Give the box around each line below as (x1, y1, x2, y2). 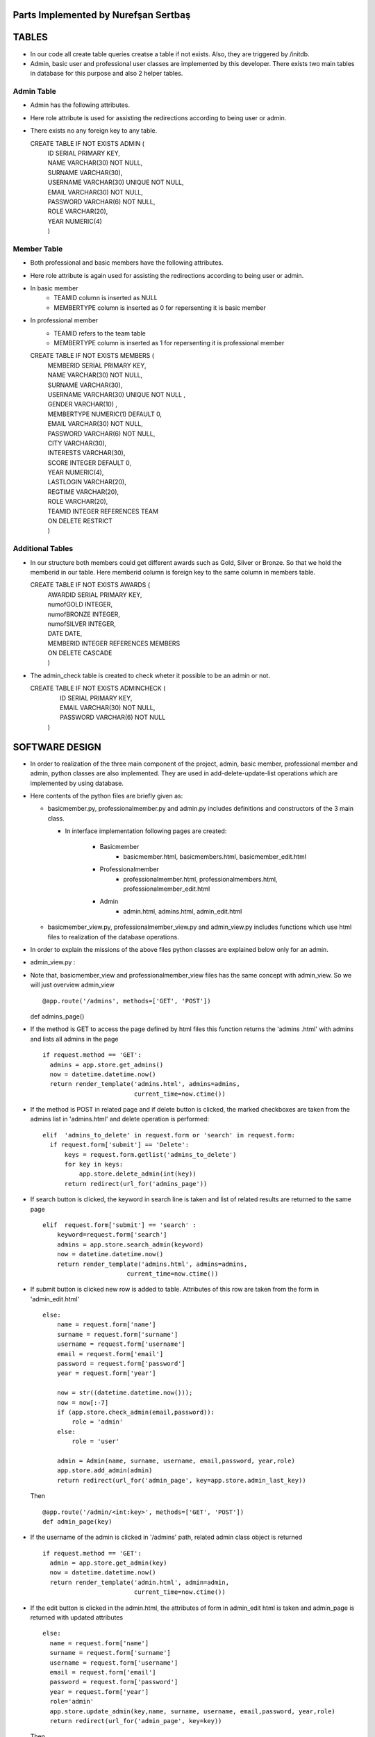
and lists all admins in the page (30, 1035, 119, 1043)
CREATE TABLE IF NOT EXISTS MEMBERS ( (30, 352, 155, 360)
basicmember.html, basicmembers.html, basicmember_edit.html (123, 852, 307, 861)
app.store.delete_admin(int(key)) (78, 1170, 197, 1178)
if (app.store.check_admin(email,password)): (56, 1408, 215, 1416)
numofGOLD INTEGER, (47, 600, 113, 609)
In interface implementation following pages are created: (65, 827, 227, 835)
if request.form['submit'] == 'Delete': (49, 1141, 190, 1149)
